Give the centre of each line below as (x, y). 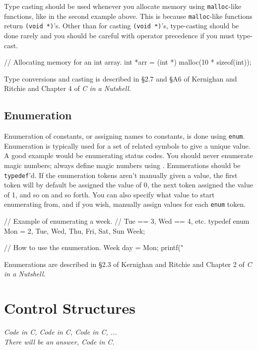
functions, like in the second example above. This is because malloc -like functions (128, 16)
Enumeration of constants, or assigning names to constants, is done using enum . (125, 136)
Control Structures (70, 308)
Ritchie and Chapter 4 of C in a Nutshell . (67, 88)
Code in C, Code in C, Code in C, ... (61, 332)
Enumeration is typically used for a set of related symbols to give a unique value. (127, 145)
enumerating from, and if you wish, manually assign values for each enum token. (125, 204)
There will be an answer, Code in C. (59, 341)
